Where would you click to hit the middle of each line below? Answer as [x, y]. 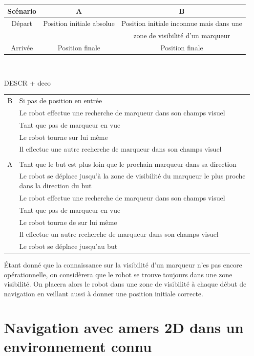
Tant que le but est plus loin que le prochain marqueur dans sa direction [128, 164]
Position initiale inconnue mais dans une [182, 23]
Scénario [22, 11]
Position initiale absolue [79, 23]
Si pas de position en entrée [61, 100]
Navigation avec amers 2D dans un [124, 327]
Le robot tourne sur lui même [63, 137]
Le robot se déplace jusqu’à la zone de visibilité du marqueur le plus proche [132, 176]
